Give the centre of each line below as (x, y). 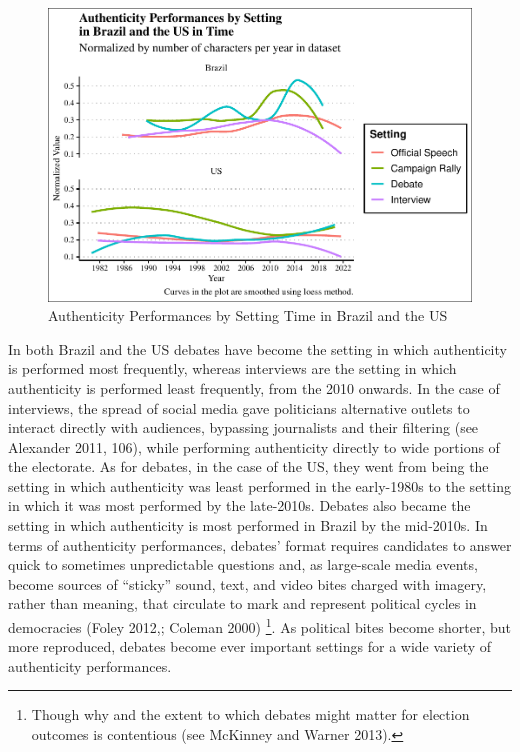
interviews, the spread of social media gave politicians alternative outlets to (239, 407)
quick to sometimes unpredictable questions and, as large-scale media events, (243, 564)
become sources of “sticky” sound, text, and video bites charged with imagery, (247, 583)
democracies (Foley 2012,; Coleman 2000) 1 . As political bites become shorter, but (260, 625)
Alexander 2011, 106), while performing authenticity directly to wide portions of (254, 446)
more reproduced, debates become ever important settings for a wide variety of (250, 646)
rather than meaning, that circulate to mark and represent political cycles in (242, 603)
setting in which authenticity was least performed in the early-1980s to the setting (259, 485)
